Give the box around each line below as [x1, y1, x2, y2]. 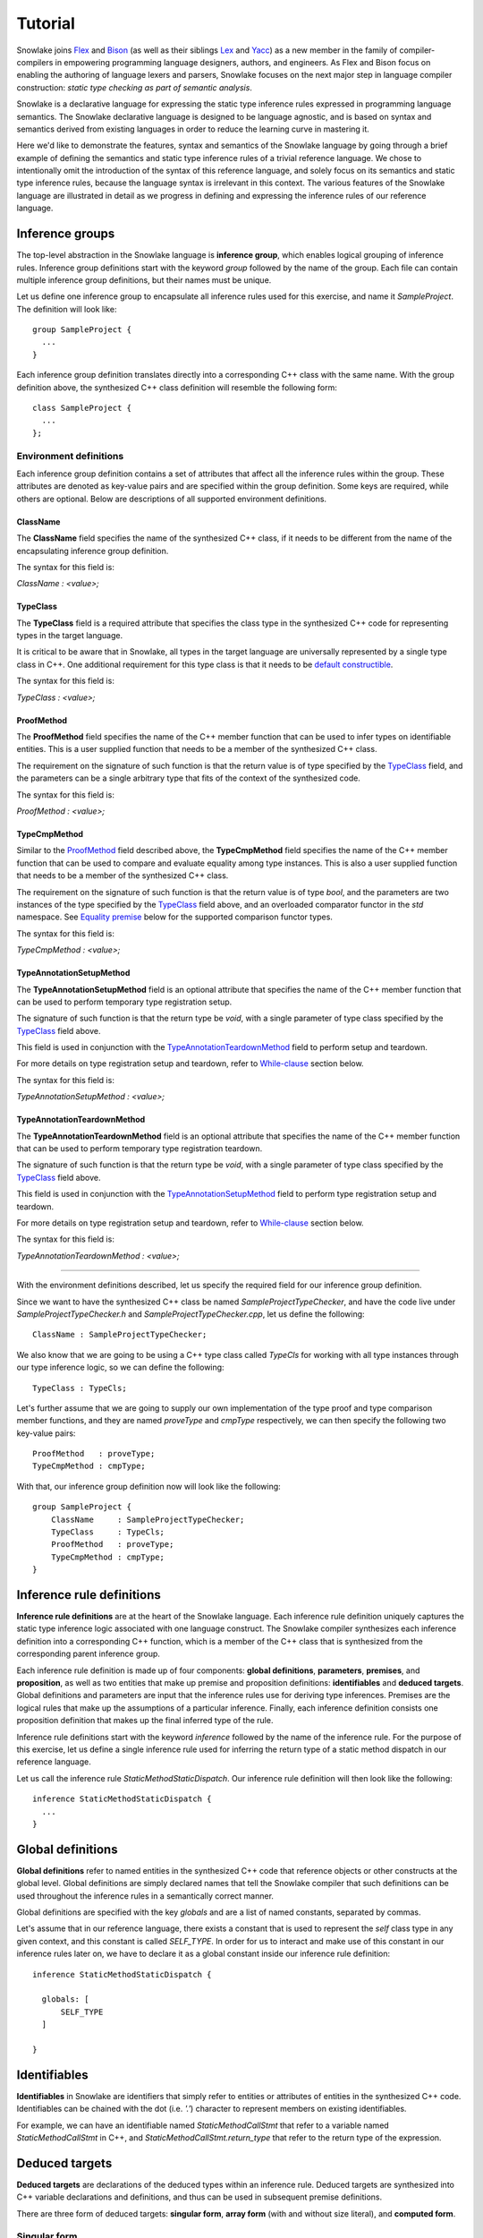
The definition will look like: [16, 303, 117, 314]
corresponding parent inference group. [16, 1648, 161, 1660]
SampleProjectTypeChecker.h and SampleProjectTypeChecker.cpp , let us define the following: [16, 1308, 366, 1320]
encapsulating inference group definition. [16, 545, 169, 556]
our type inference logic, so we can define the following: [16, 1362, 225, 1373]
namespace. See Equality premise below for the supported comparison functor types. [16, 911, 333, 922]
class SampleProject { [32, 403, 132, 414]
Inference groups [16, 226, 115, 242]
